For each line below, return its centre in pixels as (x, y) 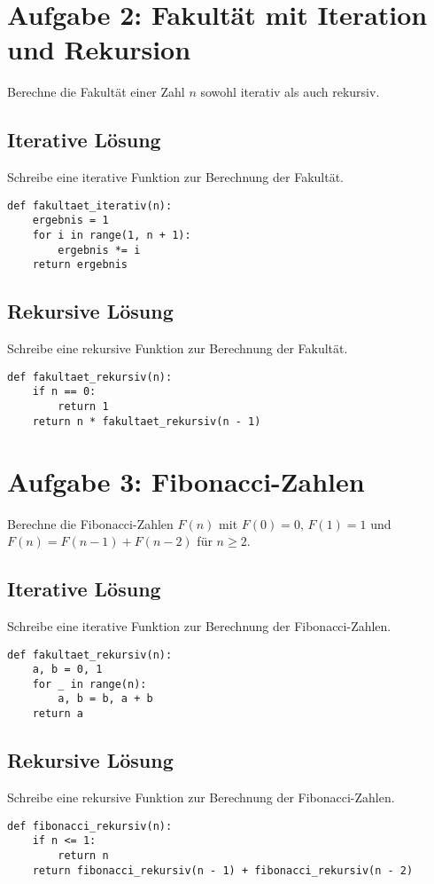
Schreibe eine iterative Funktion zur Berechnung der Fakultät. (175, 177)
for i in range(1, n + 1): (112, 236)
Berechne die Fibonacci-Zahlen (90, 523)
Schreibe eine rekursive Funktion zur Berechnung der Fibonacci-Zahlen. (201, 797)
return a (58, 714)
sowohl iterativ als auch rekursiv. (290, 92)
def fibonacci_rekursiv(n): (90, 826)
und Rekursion (99, 49)
